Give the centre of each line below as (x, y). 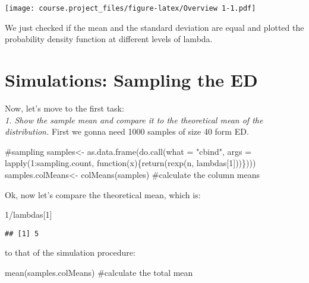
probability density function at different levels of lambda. (109, 39)
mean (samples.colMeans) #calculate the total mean (99, 272)
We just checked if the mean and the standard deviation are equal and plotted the (154, 27)
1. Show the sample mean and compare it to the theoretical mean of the (134, 120)
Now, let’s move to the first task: (64, 108)
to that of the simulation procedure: (70, 252)
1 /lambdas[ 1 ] (29, 214)
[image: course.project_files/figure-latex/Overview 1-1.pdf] (130, 8)
